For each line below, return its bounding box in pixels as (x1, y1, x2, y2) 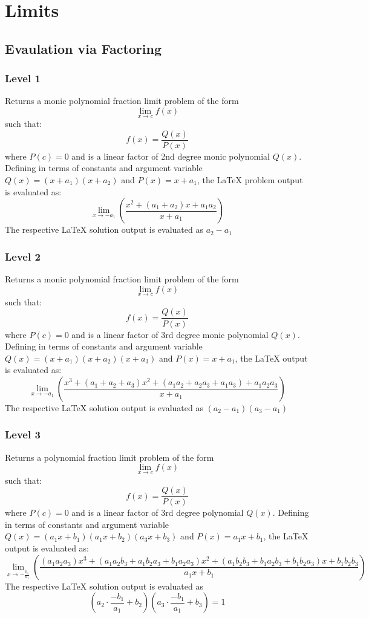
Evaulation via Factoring (5, 39, 162, 57)
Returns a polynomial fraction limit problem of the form (5, 450, 214, 463)
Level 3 (5, 427, 41, 442)
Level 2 (5, 249, 41, 264)
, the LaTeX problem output (197, 174, 303, 186)
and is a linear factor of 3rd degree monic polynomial (71, 328, 269, 340)
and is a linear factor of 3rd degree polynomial (71, 506, 244, 519)
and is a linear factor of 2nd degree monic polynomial (71, 149, 270, 162)
